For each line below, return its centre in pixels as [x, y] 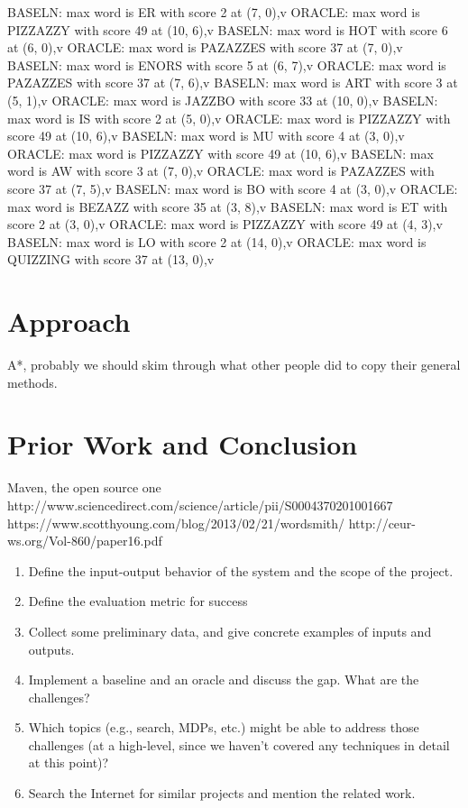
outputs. [51, 649]
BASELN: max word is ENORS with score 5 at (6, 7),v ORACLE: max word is [227, 64]
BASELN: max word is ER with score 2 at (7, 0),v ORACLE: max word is [214, 12]
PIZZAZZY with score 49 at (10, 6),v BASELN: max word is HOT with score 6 [228, 29]
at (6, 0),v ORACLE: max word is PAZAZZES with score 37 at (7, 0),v [205, 47]
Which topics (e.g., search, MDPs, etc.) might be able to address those [224, 727]
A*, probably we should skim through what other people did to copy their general [234, 365]
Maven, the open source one [84, 487]
